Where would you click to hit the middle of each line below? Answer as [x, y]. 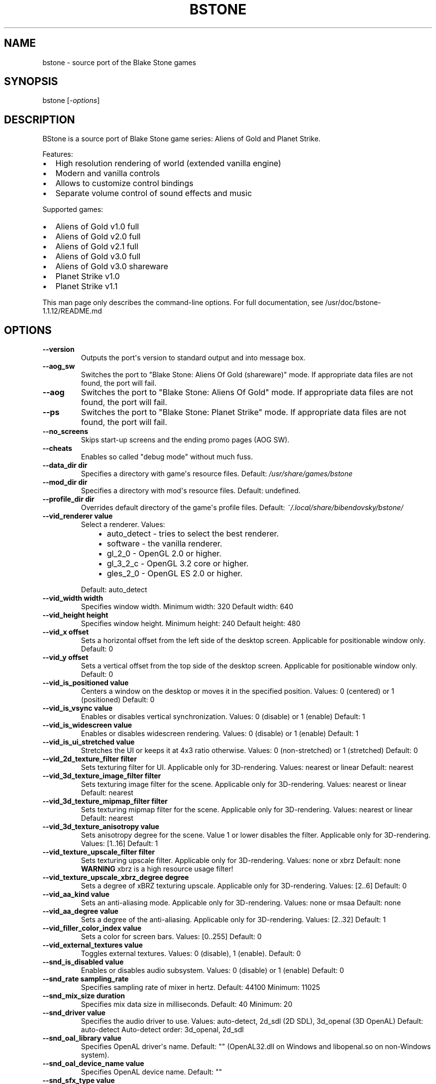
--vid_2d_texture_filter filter [90, 759]
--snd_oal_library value [82, 1038]
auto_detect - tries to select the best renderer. [193, 534]
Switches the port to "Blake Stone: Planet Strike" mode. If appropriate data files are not [244, 412]
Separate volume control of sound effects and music [154, 193]
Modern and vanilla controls [108, 173]
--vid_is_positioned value [86, 683]
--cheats [57, 448]
